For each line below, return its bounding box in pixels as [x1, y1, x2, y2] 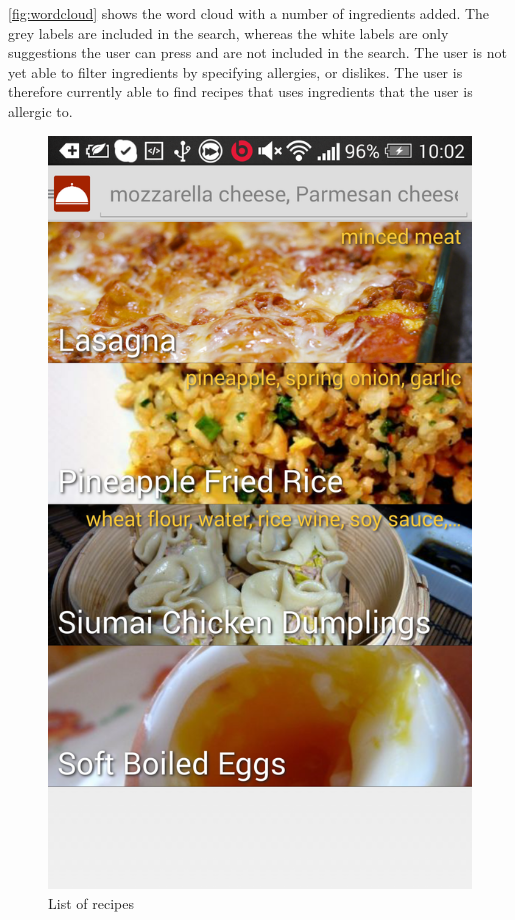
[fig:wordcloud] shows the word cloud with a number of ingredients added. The [8, 3, 490, 23]
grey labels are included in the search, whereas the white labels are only [8, 22, 449, 43]
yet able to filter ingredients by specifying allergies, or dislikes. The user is [8, 61, 463, 82]
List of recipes [48, 892, 134, 913]
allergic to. [8, 100, 73, 121]
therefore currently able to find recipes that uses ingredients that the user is [8, 81, 473, 102]
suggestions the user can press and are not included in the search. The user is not [8, 42, 508, 63]
